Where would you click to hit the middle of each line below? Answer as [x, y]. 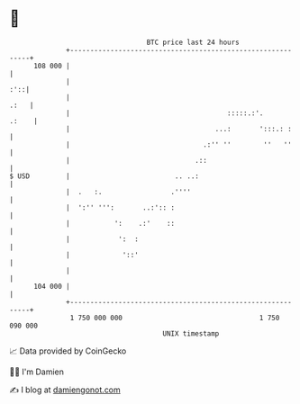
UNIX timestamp [191, 333]
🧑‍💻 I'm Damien [37, 372]
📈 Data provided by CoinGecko [68, 351]
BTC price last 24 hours [193, 42]
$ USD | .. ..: [105, 176]
